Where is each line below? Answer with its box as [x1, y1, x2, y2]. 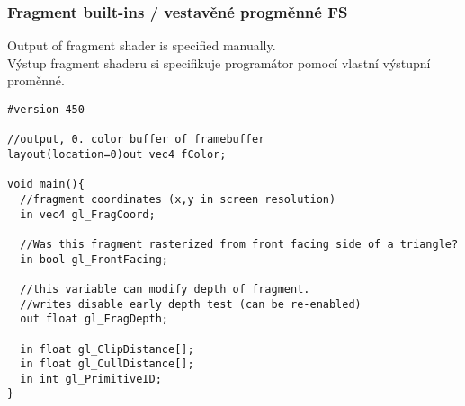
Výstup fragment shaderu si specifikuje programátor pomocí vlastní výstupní [7, 53, 431, 72]
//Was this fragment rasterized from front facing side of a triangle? [20, 237, 459, 251]
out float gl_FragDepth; [20, 313, 168, 326]
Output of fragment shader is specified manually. [7, 36, 276, 55]
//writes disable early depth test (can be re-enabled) [20, 297, 362, 311]
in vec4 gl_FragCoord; [20, 207, 156, 221]
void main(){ [7, 178, 85, 191]
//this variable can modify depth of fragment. [20, 282, 310, 296]
